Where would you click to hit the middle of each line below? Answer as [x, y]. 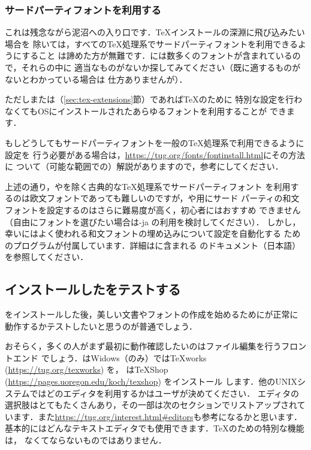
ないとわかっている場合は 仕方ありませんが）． [96, 79]
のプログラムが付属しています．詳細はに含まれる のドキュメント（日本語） [153, 245]
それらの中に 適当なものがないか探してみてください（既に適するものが [161, 67]
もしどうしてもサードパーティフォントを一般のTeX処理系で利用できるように [155, 142]
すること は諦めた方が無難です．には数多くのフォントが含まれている [157, 55]
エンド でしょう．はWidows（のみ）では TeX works [110, 357]
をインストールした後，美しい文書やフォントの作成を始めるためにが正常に [152, 314]
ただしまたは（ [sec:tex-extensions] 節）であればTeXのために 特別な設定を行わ [154, 99]
